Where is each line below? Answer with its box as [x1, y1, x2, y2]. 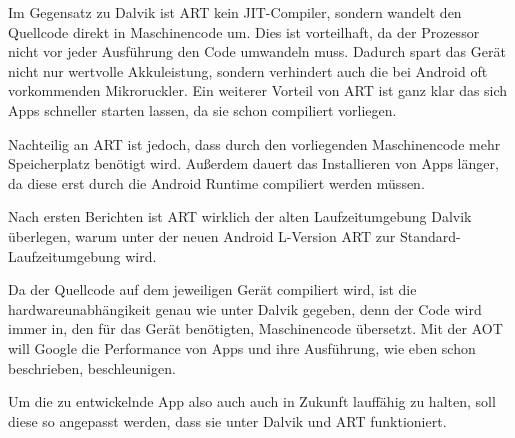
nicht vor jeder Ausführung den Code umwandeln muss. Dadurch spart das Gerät [8, 41, 506, 62]
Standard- [399, 225, 461, 246]
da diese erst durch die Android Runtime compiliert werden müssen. [8, 172, 425, 193]
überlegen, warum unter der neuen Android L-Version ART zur [8, 225, 396, 246]
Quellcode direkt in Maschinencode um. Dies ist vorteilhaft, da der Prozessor [8, 21, 480, 42]
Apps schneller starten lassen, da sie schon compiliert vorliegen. [8, 99, 397, 120]
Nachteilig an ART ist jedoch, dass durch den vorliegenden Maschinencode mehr [8, 133, 501, 154]
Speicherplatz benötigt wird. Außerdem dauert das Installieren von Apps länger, [8, 153, 499, 174]
